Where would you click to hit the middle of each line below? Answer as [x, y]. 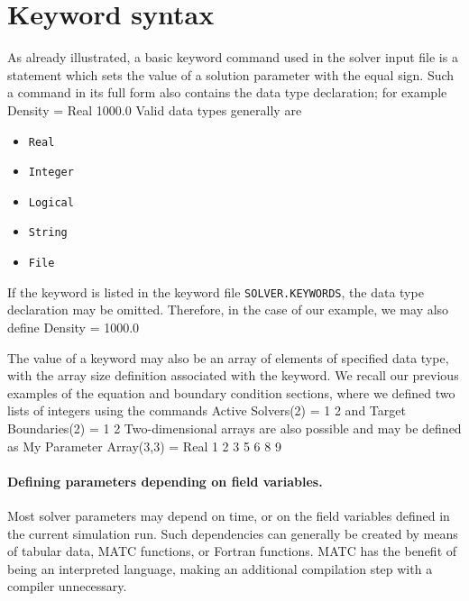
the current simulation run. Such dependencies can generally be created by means [233, 533]
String [48, 233]
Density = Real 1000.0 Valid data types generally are [155, 109]
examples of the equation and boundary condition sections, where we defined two [231, 392]
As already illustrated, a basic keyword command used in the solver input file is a [233, 57]
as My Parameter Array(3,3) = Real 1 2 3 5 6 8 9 [144, 446]
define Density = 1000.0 [74, 328]
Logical [51, 202]
